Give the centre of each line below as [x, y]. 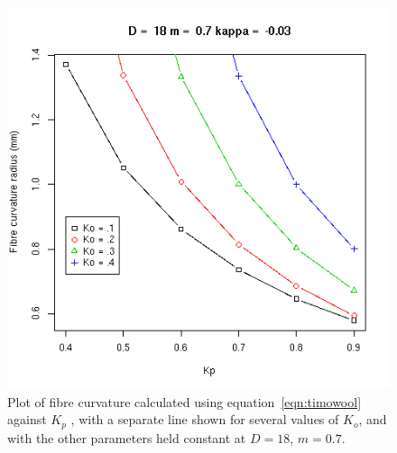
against [27, 419]
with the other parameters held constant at [127, 437]
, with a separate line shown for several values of [205, 419]
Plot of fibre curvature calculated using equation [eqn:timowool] [185, 401]
